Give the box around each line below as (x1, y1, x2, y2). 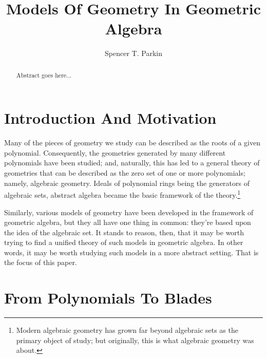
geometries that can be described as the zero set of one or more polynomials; (4, 167, 245, 178)
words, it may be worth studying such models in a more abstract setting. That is (4, 247, 259, 257)
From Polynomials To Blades (4, 287, 212, 308)
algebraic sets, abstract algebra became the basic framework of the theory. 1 (4, 188, 241, 200)
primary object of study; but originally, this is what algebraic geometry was (16, 334, 254, 345)
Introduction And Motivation (4, 107, 217, 128)
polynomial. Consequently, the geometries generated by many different (4, 147, 226, 158)
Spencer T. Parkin (105, 48, 162, 59)
